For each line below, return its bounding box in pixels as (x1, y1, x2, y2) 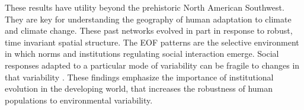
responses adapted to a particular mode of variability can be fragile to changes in (5, 59, 300, 71)
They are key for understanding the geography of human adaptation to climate (5, 12, 292, 25)
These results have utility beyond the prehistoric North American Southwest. (5, 1, 284, 13)
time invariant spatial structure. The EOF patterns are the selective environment (5, 35, 299, 48)
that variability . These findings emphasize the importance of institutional (5, 70, 274, 83)
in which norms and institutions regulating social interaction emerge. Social (5, 47, 279, 60)
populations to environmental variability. (5, 93, 153, 106)
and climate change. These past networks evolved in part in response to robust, (5, 24, 293, 37)
